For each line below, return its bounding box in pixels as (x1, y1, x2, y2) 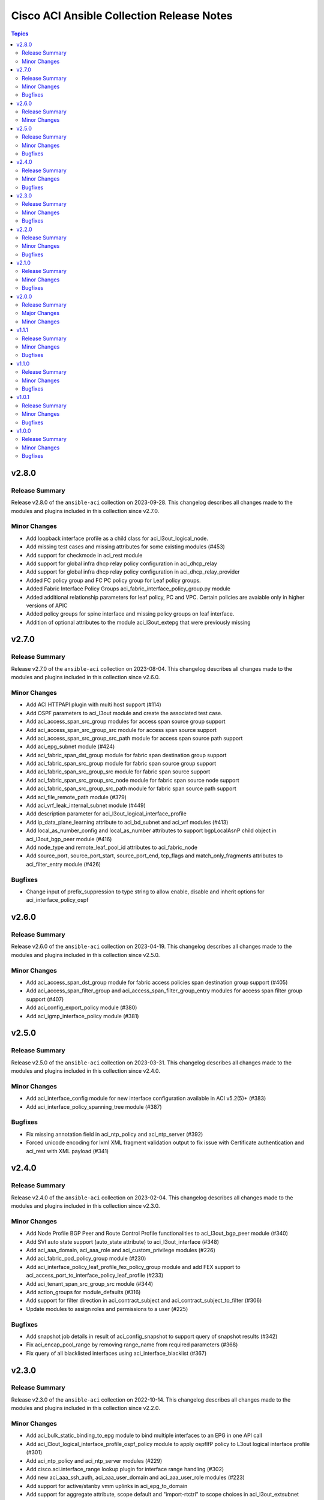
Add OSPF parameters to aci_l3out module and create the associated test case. (26, 709, 223, 716)
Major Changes (22, 310, 60, 317)
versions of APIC (26, 602, 68, 609)
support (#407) (26, 995, 64, 1003)
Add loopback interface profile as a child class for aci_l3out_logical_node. (26, 535, 209, 542)
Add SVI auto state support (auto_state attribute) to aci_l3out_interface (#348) (26, 1238, 219, 1245)
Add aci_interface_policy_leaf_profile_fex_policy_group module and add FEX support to (26, 1263, 241, 1270)
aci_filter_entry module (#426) (26, 860, 101, 868)
